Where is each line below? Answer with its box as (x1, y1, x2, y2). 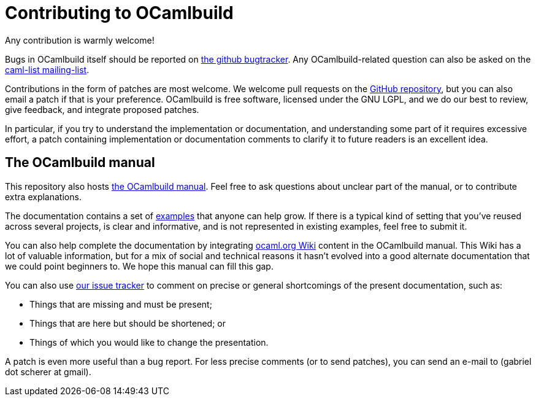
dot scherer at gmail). (5, 366, 91, 377)
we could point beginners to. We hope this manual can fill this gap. (5, 260, 274, 271)
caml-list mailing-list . (5, 64, 90, 75)
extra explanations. (5, 191, 82, 202)
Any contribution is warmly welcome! (5, 34, 155, 45)
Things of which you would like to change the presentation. (29, 337, 269, 348)
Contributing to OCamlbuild (5, 2, 234, 23)
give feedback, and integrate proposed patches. (5, 104, 199, 115)
